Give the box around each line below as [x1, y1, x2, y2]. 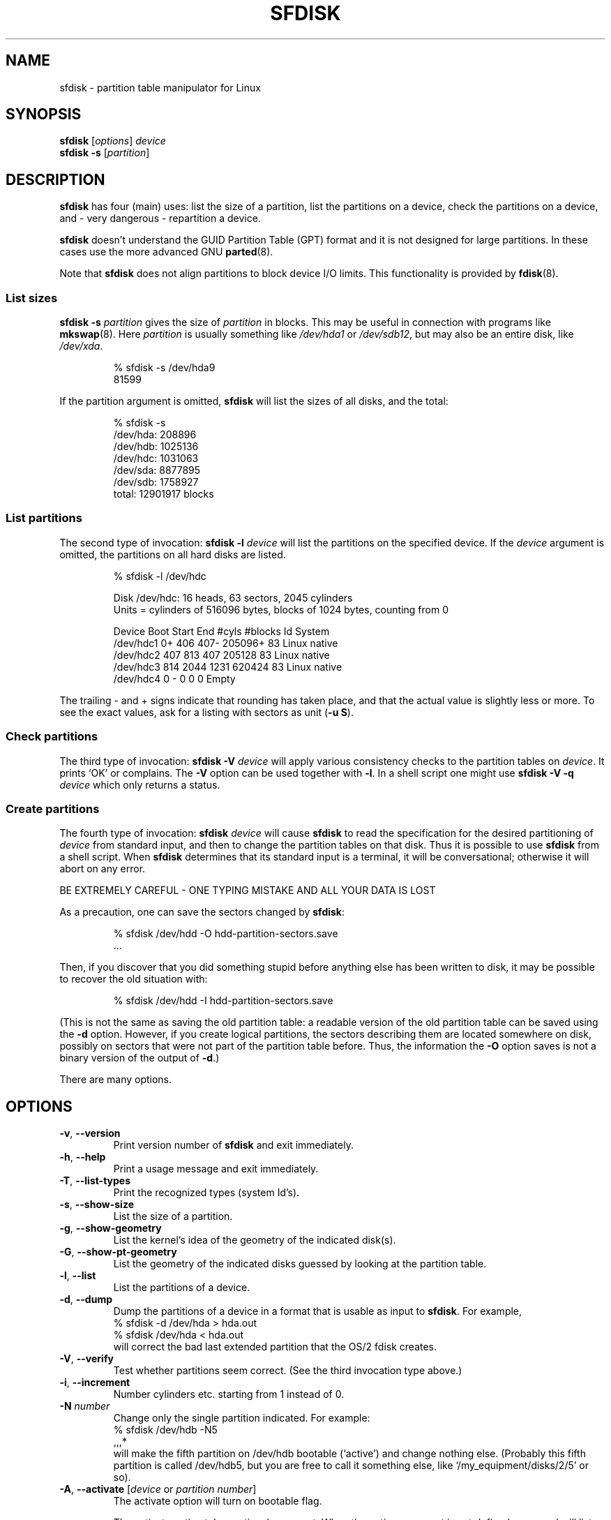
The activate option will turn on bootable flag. [113, 1495, 322, 1507]
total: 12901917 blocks [113, 488, 214, 500]
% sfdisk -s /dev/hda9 [113, 362, 216, 374]
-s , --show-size [59, 1198, 134, 1211]
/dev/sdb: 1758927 [113, 476, 199, 489]
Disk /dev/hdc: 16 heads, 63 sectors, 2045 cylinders [113, 591, 353, 604]
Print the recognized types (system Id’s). [113, 1186, 300, 1199]
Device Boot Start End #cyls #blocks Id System [113, 625, 330, 637]
